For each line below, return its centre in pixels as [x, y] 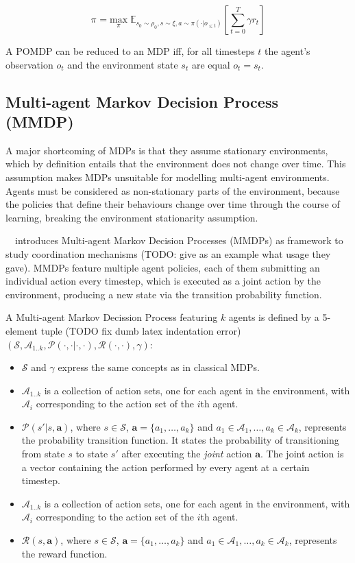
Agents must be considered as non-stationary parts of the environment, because [173, 190]
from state [43, 454]
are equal [211, 64]
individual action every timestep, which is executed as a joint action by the [163, 281]
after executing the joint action [187, 454]
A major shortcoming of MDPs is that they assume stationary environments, [167, 150]
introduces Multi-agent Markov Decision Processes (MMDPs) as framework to [179, 240]
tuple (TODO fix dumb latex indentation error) [141, 330]
